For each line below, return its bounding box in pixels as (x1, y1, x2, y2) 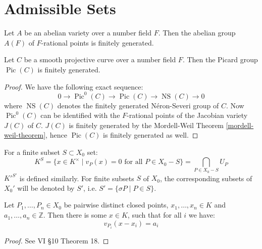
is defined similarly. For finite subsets (19, 173, 134, 183)
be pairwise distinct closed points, (64, 199, 169, 210)
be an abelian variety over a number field (24, 27, 151, 38)
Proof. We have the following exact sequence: (4, 81, 143, 92)
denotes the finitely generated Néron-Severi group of (57, 100, 219, 110)
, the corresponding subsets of (160, 173, 252, 183)
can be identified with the (40, 110, 120, 120)
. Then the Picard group (182, 54, 258, 65)
